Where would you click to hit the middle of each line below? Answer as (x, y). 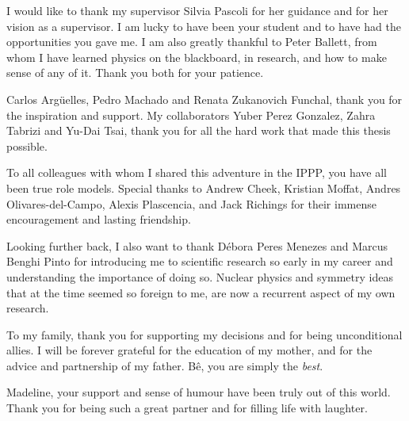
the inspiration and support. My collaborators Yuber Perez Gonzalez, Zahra (191, 115)
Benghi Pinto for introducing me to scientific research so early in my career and (200, 261)
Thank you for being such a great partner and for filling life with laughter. (187, 408)
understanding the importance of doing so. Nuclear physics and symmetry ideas (200, 276)
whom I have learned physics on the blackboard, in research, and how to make (197, 57)
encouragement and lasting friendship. (99, 219)
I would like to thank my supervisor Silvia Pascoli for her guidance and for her (197, 10)
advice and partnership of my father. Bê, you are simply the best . (165, 365)
